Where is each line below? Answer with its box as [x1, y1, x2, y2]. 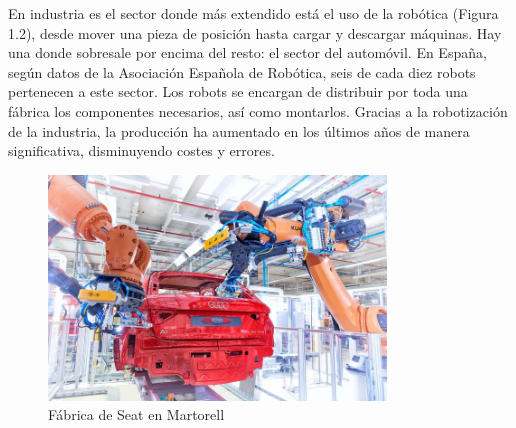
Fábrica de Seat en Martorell [48, 404, 225, 425]
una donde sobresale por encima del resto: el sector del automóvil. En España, [8, 42, 487, 63]
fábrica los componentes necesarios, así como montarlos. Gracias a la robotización [8, 100, 508, 121]
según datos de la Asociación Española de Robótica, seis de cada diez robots [8, 61, 476, 82]
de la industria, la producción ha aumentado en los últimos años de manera [8, 120, 470, 141]
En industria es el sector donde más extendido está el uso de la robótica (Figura [8, 3, 499, 23]
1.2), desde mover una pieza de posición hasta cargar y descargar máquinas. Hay [8, 22, 502, 43]
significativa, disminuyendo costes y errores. [8, 140, 275, 161]
